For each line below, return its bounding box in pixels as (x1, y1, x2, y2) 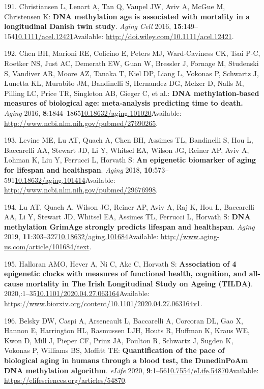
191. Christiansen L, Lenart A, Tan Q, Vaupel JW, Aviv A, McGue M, (4, 1, 225, 11)
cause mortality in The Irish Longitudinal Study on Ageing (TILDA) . (4, 278, 253, 288)
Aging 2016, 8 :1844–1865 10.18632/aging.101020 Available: (4, 107, 182, 118)
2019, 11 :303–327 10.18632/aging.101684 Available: (4, 231, 159, 242)
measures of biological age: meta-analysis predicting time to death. (4, 98, 243, 108)
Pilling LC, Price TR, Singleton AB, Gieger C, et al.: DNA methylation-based (4, 87, 259, 98)
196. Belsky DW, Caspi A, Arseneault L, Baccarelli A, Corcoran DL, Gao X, (4, 315, 243, 326)
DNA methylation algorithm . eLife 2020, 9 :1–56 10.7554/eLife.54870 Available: (4, 365, 259, 375)
